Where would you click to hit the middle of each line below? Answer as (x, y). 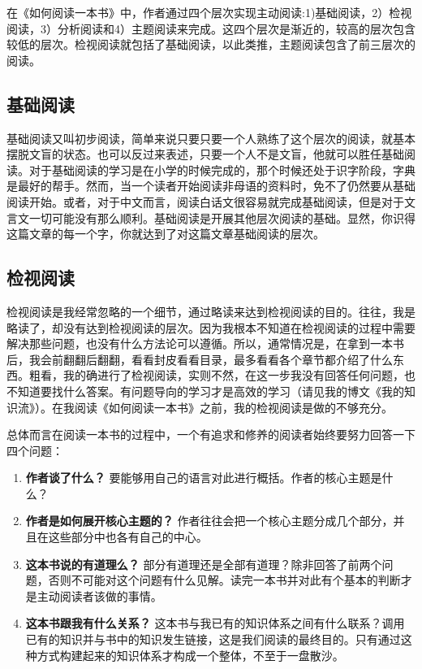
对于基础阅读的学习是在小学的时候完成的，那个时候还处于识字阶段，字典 (222, 169)
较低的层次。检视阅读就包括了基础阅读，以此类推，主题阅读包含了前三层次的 (211, 44)
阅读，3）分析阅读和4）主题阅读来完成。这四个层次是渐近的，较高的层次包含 (211, 28)
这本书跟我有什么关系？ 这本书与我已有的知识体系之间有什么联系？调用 (215, 623)
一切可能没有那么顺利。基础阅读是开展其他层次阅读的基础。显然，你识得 (222, 217)
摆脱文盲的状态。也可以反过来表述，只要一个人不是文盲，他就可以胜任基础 (205, 154)
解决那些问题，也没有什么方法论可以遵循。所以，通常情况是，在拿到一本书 (205, 343)
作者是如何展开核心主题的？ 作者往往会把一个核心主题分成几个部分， (209, 521)
